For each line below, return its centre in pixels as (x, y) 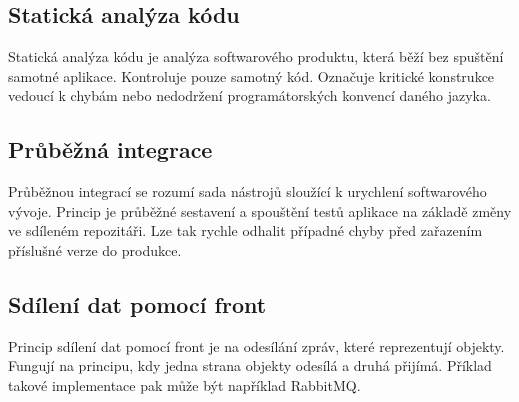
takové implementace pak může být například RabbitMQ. (184, 384)
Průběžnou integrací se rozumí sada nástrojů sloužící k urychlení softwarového (247, 191)
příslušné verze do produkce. (95, 249)
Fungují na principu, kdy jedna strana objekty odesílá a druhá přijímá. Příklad (250, 365)
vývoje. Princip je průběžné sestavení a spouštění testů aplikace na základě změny (260, 210)
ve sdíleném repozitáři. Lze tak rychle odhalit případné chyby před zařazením (245, 230)
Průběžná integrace (110, 149)
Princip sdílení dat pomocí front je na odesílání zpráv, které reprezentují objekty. (256, 345)
